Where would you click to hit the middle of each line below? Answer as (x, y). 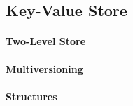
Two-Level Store (46, 41)
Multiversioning (44, 68)
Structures (31, 96)
